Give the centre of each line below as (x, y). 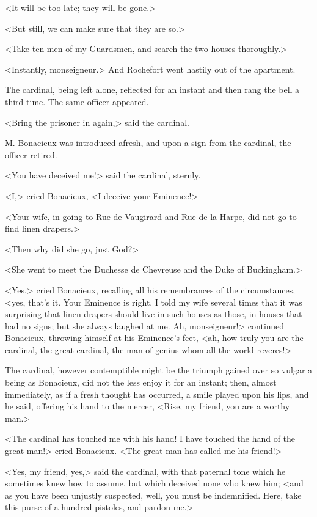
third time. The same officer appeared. (77, 101)
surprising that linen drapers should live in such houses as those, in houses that (154, 314)
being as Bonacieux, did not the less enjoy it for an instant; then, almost (141, 382)
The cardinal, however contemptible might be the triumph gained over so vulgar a (159, 370)
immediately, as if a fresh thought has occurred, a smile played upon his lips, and (157, 394)
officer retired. (31, 154)
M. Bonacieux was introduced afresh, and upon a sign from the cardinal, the (148, 143)
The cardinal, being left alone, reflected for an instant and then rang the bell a (152, 90)
